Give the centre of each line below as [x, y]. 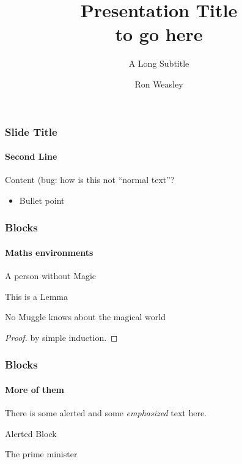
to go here [159, 34]
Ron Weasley [159, 84]
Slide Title [31, 131]
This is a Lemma [36, 296]
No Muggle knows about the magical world [86, 317]
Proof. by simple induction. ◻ [61, 337]
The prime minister [41, 454]
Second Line [31, 156]
